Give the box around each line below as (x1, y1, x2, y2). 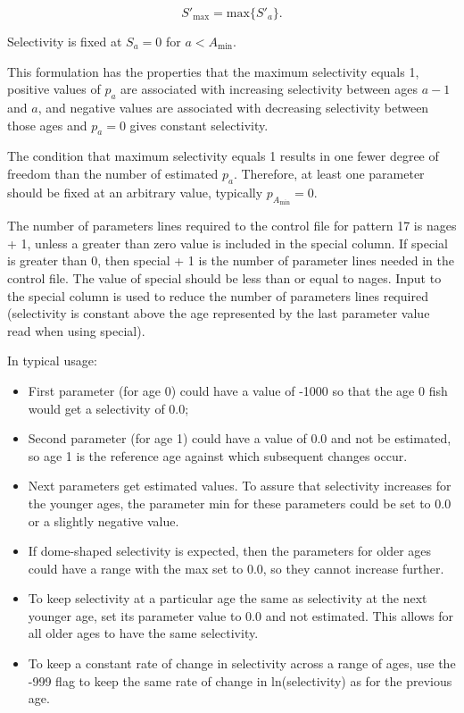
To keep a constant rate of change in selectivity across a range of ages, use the (28, 654, 456, 673)
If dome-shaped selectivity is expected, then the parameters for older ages (28, 541, 432, 560)
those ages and (7, 115, 87, 134)
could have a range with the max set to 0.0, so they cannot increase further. (28, 558, 444, 577)
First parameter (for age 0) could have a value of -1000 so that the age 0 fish (28, 381, 448, 399)
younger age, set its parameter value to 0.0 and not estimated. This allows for (28, 606, 453, 625)
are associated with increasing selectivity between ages (120, 80, 418, 98)
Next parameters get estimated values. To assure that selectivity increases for (28, 476, 452, 495)
